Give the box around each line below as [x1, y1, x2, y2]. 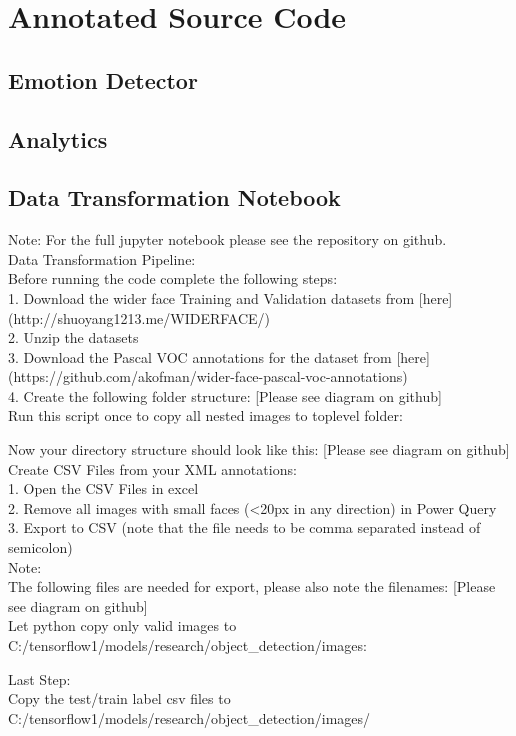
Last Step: [8, 668, 71, 689]
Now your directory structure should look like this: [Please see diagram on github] [8, 439, 510, 460]
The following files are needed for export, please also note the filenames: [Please [8, 576, 496, 597]
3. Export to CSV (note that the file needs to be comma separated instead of [8, 517, 481, 538]
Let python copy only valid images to [8, 615, 237, 636]
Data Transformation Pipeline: [8, 248, 196, 269]
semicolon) [8, 537, 73, 558]
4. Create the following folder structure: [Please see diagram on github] [8, 385, 442, 406]
